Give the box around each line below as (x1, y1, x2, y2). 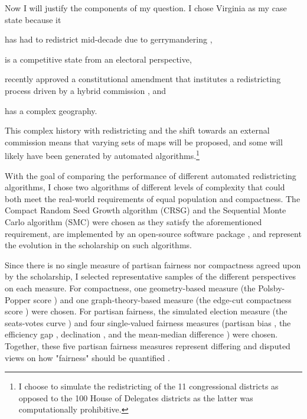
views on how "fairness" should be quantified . (5, 351, 170, 363)
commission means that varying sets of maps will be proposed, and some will (5, 135, 283, 148)
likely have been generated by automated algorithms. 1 (5, 148, 200, 161)
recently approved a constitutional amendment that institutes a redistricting (5, 73, 281, 85)
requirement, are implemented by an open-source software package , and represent (5, 227, 302, 239)
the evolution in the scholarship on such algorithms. (5, 239, 192, 251)
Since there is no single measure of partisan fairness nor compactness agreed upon (5, 258, 301, 271)
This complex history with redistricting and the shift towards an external (5, 124, 270, 137)
